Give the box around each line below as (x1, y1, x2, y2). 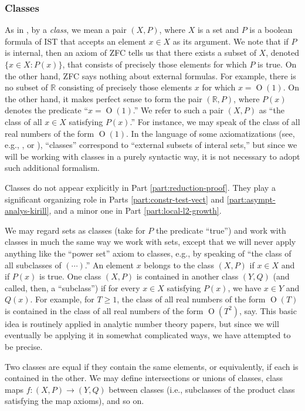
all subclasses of (5, 258, 62, 271)
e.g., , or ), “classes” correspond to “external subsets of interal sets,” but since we (5, 139, 297, 151)
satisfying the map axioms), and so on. (5, 395, 144, 407)
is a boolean (249, 23, 293, 36)
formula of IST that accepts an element (5, 35, 146, 47)
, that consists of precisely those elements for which (62, 58, 247, 70)
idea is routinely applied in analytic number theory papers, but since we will (5, 317, 279, 329)
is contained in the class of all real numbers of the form (5, 304, 204, 316)
